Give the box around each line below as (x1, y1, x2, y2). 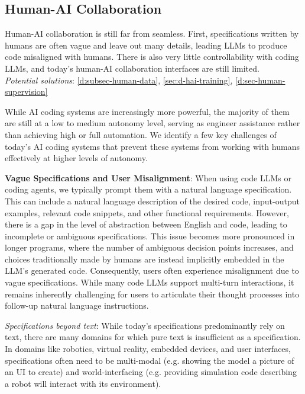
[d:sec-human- (235, 73, 285, 86)
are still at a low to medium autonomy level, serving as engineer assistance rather (5, 117, 300, 129)
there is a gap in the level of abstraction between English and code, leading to (5, 218, 287, 230)
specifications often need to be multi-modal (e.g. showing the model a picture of (5, 354, 294, 366)
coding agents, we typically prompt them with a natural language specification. (5, 183, 292, 196)
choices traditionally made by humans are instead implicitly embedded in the (5, 252, 284, 265)
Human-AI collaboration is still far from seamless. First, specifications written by (5, 27, 299, 40)
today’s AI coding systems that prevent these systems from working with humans (5, 140, 300, 152)
